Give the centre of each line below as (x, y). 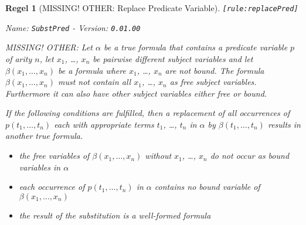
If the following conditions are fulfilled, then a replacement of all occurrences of (148, 113)
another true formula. (44, 136)
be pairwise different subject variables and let (173, 58)
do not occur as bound (250, 156)
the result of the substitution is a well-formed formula (115, 215)
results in (284, 124)
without (158, 156)
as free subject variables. (213, 82)
